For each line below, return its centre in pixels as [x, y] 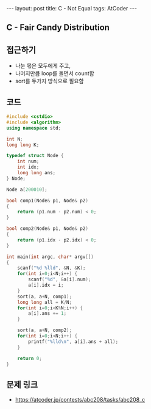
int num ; [28, 161]
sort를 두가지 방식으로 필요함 [49, 81]
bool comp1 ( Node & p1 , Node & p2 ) [47, 201]
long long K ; [23, 145]
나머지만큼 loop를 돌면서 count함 [54, 73]
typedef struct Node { [35, 156]
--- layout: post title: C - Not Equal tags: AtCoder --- [72, 8]
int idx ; [28, 167]
